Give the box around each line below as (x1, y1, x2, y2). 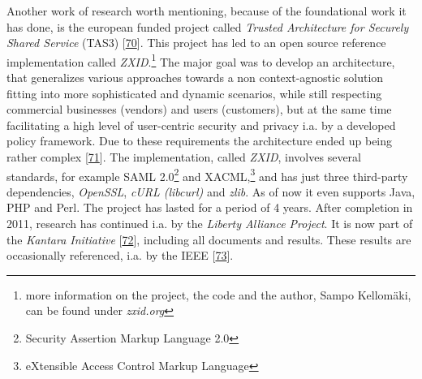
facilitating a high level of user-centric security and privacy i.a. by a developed (6, 116, 396, 133)
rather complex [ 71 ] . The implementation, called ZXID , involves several (6, 149, 361, 165)
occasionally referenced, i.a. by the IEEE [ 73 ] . (6, 247, 234, 264)
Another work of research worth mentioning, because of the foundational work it (6, 2, 407, 19)
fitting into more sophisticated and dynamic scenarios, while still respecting (6, 84, 382, 101)
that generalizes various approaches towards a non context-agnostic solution (6, 69, 384, 86)
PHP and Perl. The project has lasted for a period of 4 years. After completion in (6, 199, 413, 216)
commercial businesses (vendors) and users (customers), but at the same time (6, 101, 392, 118)
